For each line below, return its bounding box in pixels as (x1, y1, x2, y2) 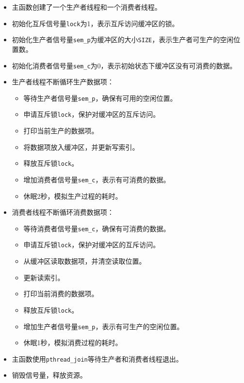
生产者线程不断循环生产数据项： (12, 77, 114, 87)
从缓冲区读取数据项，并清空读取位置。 (23, 256, 146, 266)
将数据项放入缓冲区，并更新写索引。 (23, 142, 139, 152)
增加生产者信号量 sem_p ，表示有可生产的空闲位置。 (23, 321, 184, 331)
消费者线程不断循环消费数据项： (12, 207, 114, 217)
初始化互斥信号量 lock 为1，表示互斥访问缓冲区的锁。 (12, 18, 179, 28)
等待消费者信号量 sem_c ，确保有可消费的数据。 (23, 223, 170, 233)
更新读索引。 (23, 272, 65, 282)
